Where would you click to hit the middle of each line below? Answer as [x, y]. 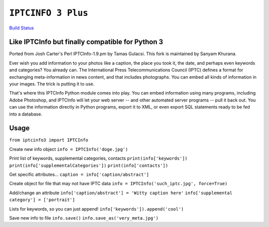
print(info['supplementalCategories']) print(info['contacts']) [89, 165]
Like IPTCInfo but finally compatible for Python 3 [86, 42]
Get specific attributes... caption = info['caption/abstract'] [79, 175]
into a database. [26, 114]
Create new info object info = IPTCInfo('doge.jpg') [68, 149]
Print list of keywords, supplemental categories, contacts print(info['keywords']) [98, 158]
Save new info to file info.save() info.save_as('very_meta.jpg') [84, 218]
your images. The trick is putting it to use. [52, 84]
